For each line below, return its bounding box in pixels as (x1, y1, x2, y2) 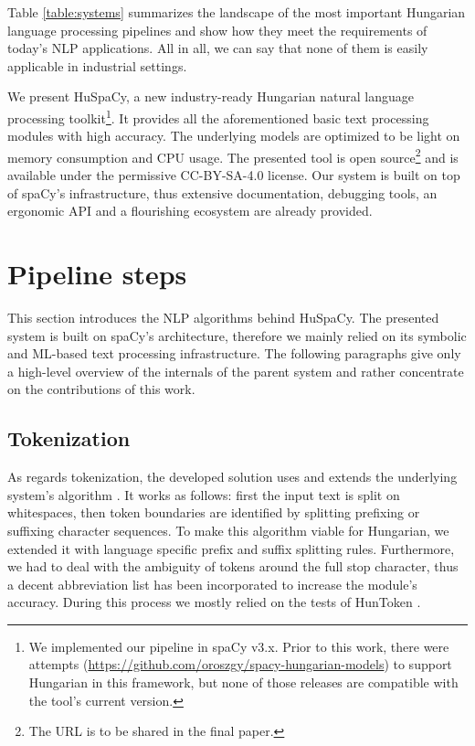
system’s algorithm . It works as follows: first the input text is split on (7, 485, 400, 504)
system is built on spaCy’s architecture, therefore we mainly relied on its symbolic (7, 325, 467, 345)
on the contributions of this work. (7, 379, 195, 399)
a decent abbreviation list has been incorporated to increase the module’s (7, 574, 417, 593)
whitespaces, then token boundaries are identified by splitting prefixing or (7, 503, 420, 522)
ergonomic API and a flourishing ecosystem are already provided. (7, 201, 373, 220)
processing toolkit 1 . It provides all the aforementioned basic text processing (7, 105, 429, 127)
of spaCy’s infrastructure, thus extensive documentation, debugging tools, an (7, 183, 438, 202)
